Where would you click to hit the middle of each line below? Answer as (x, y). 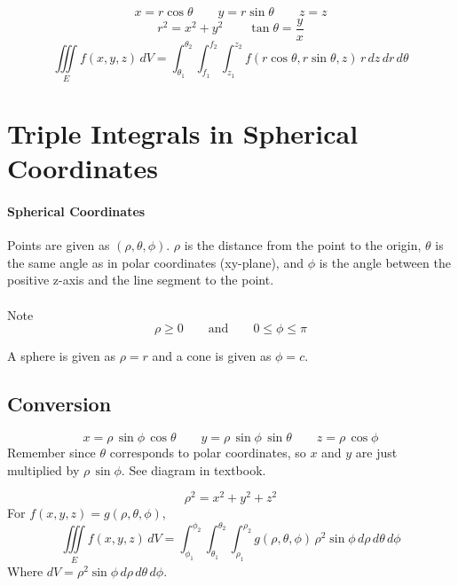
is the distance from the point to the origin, (303, 245)
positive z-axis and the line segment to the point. (141, 280)
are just (376, 453)
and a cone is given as (212, 356)
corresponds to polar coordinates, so (208, 453)
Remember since (51, 453)
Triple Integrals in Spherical (183, 133)
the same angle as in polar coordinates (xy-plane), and (155, 262)
